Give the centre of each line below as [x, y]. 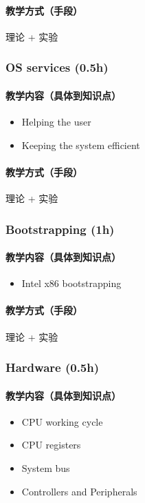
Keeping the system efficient [81, 145]
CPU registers [51, 445]
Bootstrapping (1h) [60, 229]
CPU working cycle [62, 421]
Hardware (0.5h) [53, 367]
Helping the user [56, 122]
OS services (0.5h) [57, 67]
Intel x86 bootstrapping [71, 283]
